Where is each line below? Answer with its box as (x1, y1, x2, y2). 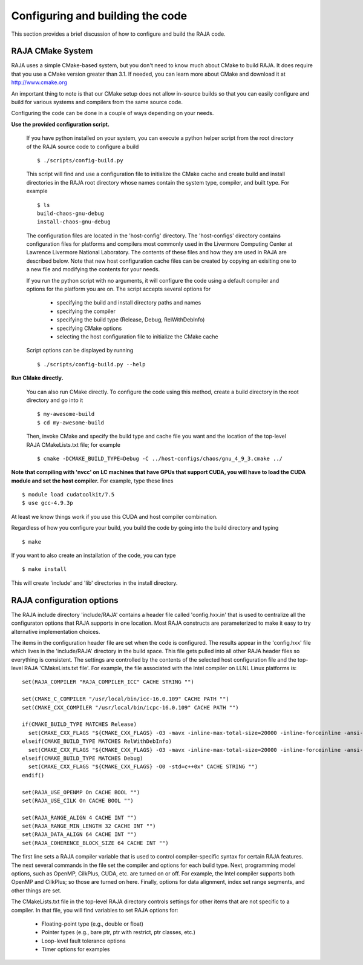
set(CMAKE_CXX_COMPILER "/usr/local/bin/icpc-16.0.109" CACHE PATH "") (22, 704, 239, 711)
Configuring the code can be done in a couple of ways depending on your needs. (11, 110, 214, 117)
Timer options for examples (41, 946, 110, 953)
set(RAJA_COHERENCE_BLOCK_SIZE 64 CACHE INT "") (22, 839, 169, 846)
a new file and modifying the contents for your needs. (26, 266, 160, 273)
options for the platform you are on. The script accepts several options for (26, 285, 211, 293)
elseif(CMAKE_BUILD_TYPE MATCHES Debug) (22, 754, 143, 762)
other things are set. (11, 887, 62, 894)
